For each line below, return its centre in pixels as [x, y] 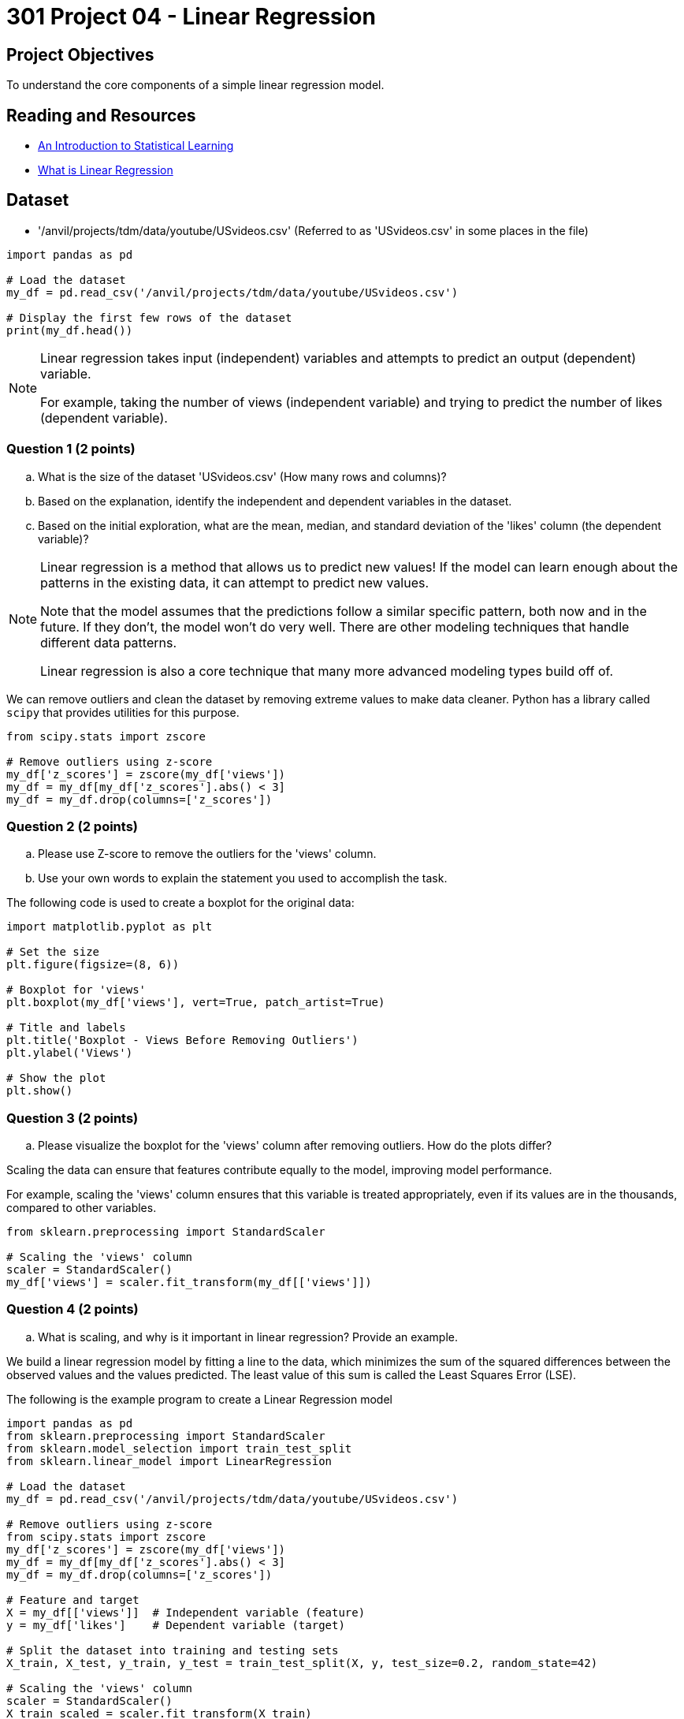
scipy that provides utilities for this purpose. [123, 712]
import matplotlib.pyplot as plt [110, 927]
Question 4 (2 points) [72, 1309]
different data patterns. [109, 642]
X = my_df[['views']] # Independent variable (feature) [186, 1612]
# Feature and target [73, 1600]
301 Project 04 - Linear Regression [191, 17]
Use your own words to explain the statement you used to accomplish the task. [243, 878]
